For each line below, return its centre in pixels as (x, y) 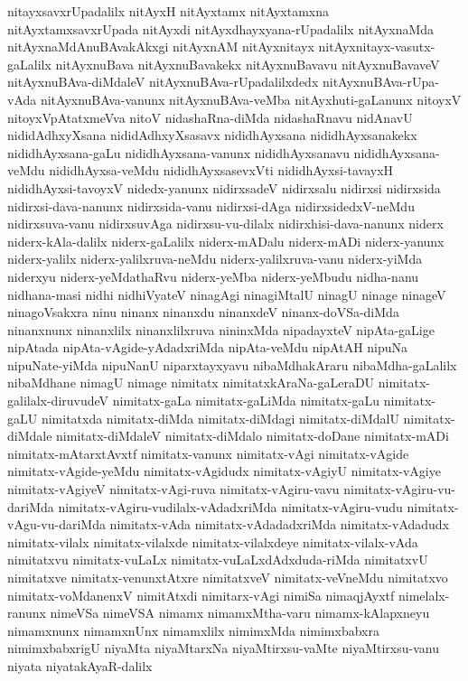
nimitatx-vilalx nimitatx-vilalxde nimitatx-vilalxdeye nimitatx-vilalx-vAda (213, 541)
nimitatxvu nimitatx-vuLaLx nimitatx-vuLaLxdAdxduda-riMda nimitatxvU (218, 560)
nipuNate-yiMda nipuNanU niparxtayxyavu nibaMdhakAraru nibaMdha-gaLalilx (232, 364)
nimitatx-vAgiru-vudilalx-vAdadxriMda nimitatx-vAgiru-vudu (230, 506)
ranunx (27, 613)
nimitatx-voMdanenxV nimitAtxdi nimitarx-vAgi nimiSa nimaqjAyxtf (201, 595)
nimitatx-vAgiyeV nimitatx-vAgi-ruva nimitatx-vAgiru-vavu (173, 489)
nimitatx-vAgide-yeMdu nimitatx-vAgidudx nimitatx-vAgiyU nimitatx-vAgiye (224, 471)
